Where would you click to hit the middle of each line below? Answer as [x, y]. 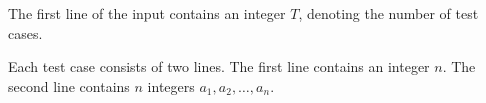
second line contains [69, 85]
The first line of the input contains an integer [147, 13]
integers [171, 85]
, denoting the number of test [388, 13]
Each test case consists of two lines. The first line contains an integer [219, 66]
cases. [25, 32]
